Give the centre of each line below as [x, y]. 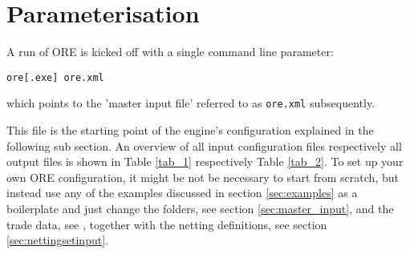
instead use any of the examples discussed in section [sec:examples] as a [182, 193]
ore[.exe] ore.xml [55, 77]
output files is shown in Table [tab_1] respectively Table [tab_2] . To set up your [205, 161]
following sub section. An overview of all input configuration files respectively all [204, 145]
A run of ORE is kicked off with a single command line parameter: [170, 52]
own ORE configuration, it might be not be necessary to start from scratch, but [203, 177]
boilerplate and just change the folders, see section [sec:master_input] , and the [200, 208]
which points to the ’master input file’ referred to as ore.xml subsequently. [191, 103]
